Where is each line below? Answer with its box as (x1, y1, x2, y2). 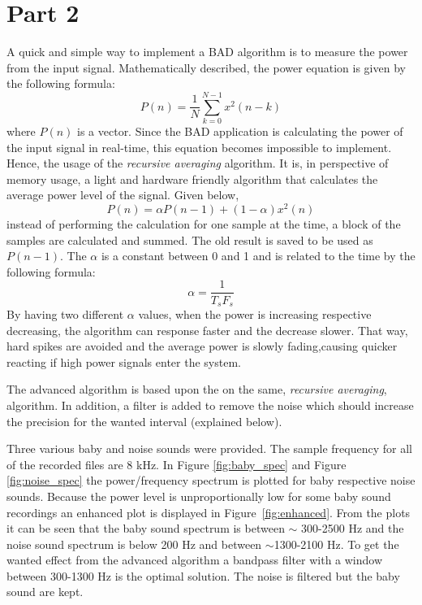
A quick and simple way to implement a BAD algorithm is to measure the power (6, 43, 408, 60)
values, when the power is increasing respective (138, 305, 372, 322)
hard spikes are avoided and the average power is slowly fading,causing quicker (6, 337, 398, 355)
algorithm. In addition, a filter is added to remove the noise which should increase (6, 396, 414, 413)
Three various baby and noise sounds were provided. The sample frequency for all (6, 440, 412, 457)
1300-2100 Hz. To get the (273, 535, 399, 552)
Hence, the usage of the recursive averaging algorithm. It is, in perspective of (6, 155, 389, 172)
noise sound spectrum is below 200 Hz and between (6, 535, 262, 552)
